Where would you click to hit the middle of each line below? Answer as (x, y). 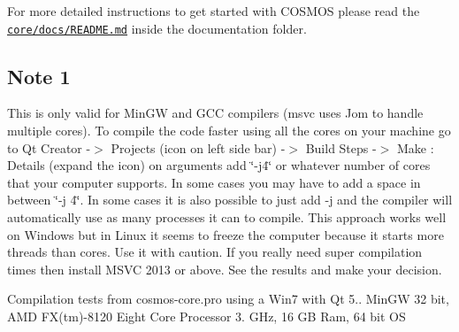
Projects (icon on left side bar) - (198, 147)
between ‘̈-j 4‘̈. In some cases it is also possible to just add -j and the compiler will (230, 200)
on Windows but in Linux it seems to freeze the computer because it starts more (226, 234)
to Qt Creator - (49, 147)
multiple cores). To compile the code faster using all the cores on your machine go (229, 131)
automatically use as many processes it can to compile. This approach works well (227, 217)
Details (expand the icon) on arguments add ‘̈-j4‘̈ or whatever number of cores (219, 165)
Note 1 (39, 76)
